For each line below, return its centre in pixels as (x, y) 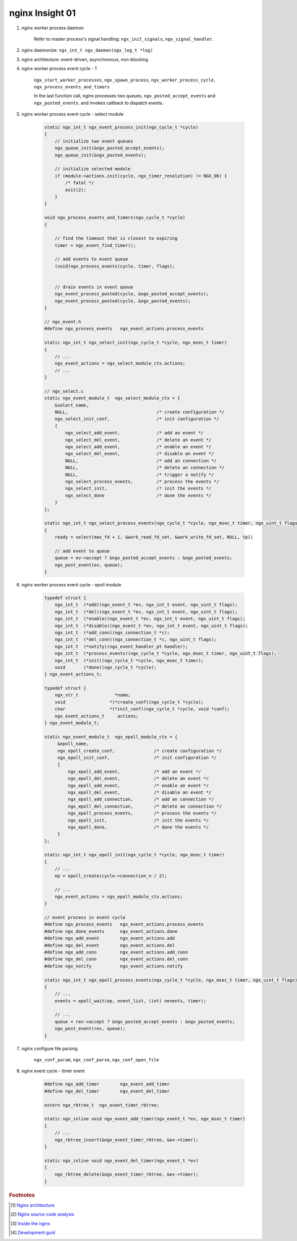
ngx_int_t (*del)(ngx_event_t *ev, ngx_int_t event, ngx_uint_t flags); (146, 612)
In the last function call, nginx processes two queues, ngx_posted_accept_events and (124, 96)
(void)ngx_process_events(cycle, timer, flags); (115, 266)
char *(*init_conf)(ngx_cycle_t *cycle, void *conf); (142, 709)
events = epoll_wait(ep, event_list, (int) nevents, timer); (130, 1001)
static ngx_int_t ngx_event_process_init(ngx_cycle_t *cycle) (121, 127)
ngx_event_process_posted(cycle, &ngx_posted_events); (123, 301)
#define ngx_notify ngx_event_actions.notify (114, 966)
